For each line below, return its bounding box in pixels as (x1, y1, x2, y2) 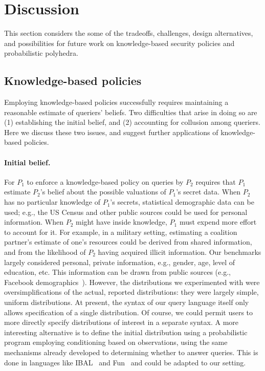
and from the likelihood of (4, 247, 86, 257)
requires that (195, 176, 236, 187)
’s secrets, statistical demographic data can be (110, 197, 254, 207)
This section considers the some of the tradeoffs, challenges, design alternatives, (4, 28, 253, 38)
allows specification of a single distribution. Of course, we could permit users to (4, 307, 253, 317)
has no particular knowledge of (4, 197, 101, 207)
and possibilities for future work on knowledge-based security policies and (4, 37, 235, 48)
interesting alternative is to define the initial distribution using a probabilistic (4, 326, 248, 337)
